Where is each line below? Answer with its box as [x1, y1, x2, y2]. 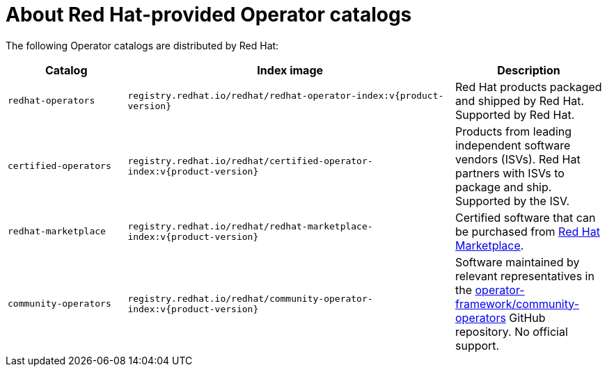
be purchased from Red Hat [455, 224, 600, 238]
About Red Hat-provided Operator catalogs [6, 3, 412, 26]
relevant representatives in [455, 268, 594, 283]
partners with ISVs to [455, 165, 565, 180]
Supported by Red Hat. [455, 107, 575, 122]
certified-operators [8, 161, 111, 172]
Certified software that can [455, 210, 596, 225]
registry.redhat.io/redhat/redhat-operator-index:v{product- [127, 90, 444, 101]
